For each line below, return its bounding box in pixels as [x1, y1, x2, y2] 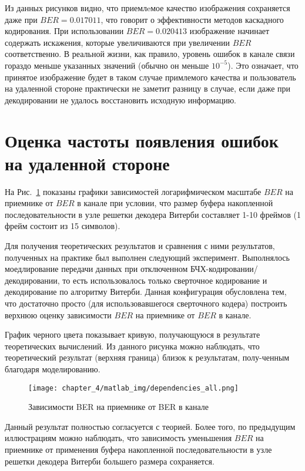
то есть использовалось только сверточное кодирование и [62, 274, 267, 286]
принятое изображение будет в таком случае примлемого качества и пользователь [5, 70, 296, 83]
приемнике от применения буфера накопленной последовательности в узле [5, 443, 272, 455]
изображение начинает [189, 25, 270, 37]
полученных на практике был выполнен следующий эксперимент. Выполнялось [5, 251, 290, 263]
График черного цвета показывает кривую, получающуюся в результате [5, 328, 260, 341]
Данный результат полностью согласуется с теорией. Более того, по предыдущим [5, 420, 296, 432]
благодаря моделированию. [5, 362, 100, 375]
